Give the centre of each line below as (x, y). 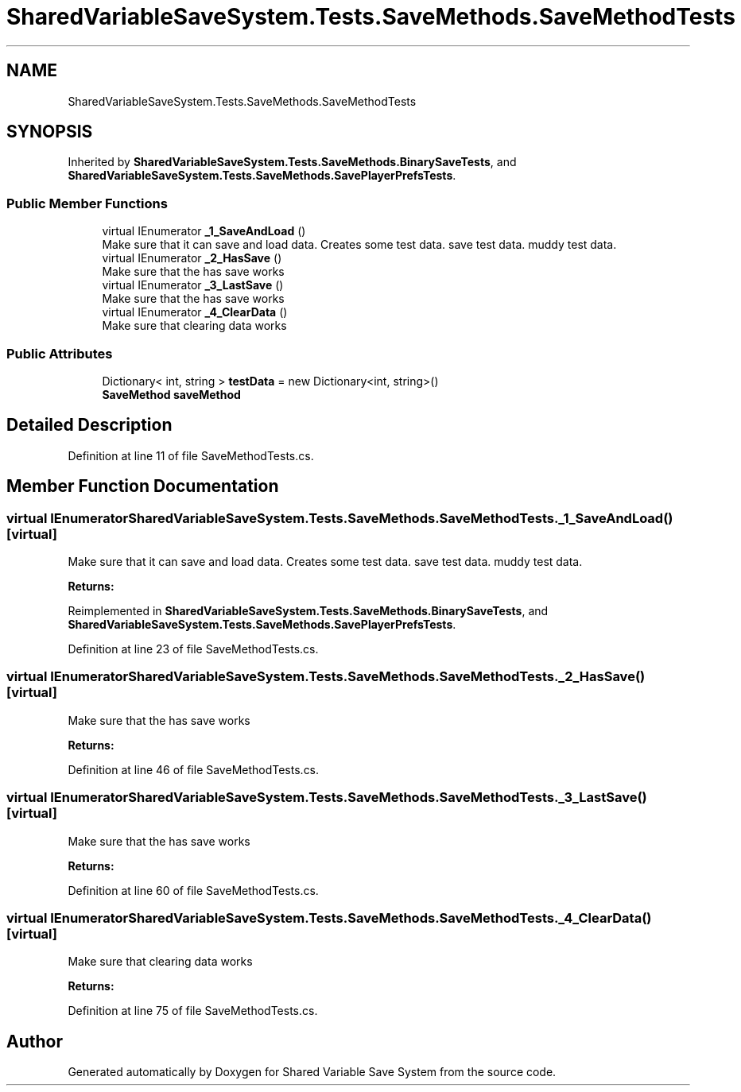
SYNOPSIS (50, 132)
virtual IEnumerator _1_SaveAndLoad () (204, 231)
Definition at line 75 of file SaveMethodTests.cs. (193, 1011)
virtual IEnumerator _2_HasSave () (192, 258)
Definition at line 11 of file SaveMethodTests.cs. (191, 455)
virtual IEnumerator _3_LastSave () (193, 285)
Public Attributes (60, 353)
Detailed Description (89, 425)
